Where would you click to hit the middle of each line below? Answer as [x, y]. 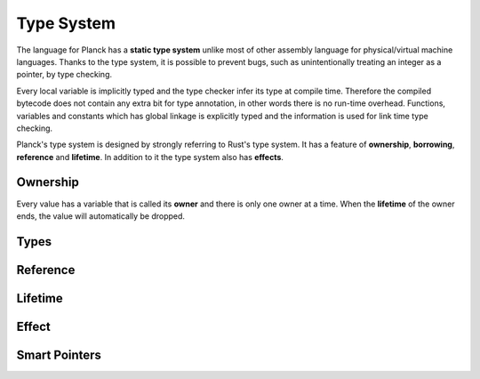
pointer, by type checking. [64, 75]
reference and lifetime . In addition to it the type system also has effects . [150, 157]
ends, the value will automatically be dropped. [101, 216]
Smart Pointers [59, 355]
